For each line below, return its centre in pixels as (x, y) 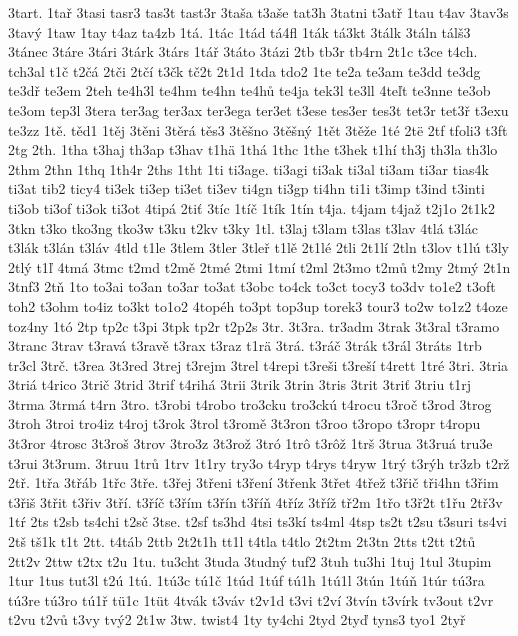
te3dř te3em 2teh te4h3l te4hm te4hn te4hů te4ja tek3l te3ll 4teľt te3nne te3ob (249, 90)
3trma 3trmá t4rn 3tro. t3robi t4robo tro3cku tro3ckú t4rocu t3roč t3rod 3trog (250, 403)
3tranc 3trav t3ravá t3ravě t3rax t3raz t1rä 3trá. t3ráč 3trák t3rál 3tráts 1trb (245, 345)
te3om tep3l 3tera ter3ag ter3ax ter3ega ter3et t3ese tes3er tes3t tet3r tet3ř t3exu (258, 109)
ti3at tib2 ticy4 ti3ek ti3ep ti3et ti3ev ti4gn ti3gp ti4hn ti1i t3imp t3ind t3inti (246, 188)
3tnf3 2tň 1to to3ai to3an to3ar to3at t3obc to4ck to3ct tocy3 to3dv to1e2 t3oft (252, 286)
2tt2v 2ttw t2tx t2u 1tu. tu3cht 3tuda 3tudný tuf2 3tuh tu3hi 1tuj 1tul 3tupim (250, 560)
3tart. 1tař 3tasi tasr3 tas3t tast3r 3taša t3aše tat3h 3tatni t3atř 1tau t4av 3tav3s (258, 12)
